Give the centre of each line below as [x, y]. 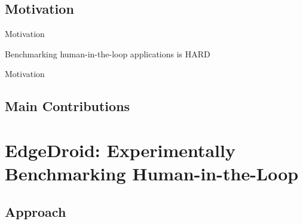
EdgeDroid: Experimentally [120, 150]
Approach [36, 211]
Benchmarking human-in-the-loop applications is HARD [108, 53]
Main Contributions [68, 106]
